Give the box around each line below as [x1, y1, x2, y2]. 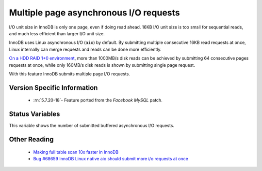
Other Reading [9, 135, 54, 143]
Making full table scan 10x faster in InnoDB [33, 149, 119, 155]
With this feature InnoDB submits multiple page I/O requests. [9, 71, 131, 77]
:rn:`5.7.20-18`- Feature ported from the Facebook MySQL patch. [33, 97, 163, 103]
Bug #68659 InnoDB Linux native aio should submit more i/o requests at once [33, 156, 189, 161]
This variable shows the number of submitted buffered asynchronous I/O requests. [9, 123, 175, 128]
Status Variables [9, 110, 60, 118]
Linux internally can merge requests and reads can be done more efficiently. [9, 46, 162, 52]
